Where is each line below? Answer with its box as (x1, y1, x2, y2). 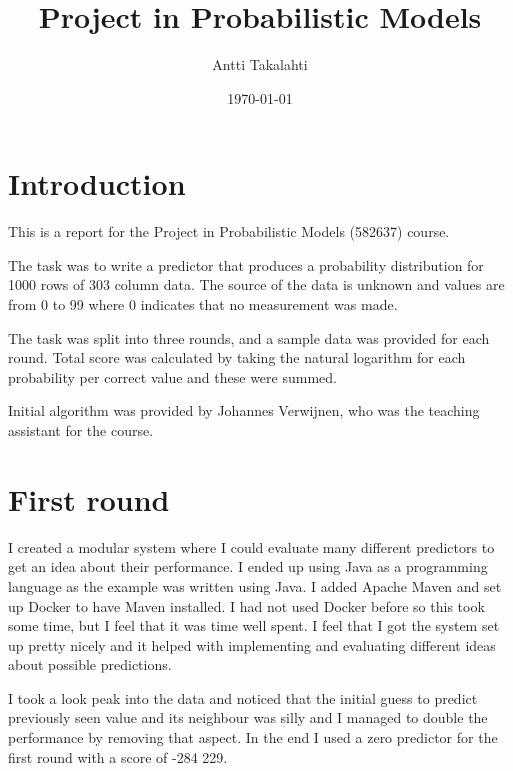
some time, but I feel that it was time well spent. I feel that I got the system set (8, 615, 500, 636)
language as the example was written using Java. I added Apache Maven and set (8, 575, 502, 596)
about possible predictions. (8, 654, 172, 675)
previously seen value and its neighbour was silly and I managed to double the (8, 707, 488, 728)
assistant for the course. (8, 420, 154, 440)
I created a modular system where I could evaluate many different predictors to (8, 536, 495, 557)
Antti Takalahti (212, 54, 308, 75)
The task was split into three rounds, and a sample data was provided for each (8, 327, 490, 348)
